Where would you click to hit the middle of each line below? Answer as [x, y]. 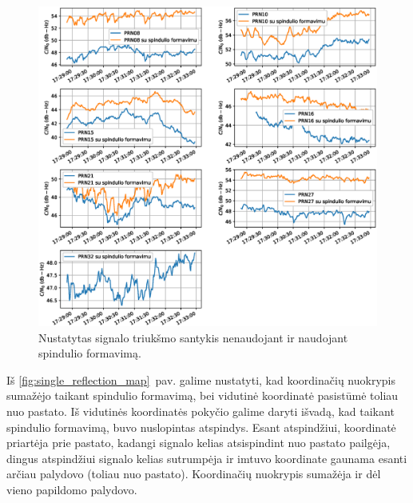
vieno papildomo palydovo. [72, 489]
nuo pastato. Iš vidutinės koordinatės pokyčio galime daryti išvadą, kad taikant [201, 411]
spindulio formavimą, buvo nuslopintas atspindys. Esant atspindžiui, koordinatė [201, 427]
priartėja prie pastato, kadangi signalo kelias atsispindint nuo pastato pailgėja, [199, 443]
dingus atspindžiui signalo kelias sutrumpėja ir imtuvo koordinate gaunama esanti [207, 458]
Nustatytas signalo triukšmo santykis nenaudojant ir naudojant [193, 337]
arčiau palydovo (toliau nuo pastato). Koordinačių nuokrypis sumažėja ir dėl [194, 474]
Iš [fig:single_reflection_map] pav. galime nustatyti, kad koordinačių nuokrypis [201, 379]
